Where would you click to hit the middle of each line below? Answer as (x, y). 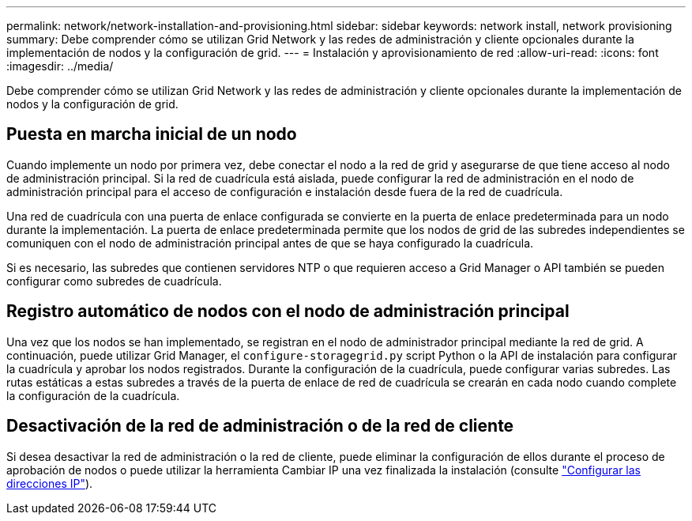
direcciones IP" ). (50, 483)
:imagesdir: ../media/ (60, 66)
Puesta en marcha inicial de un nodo (152, 134)
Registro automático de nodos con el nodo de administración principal (288, 311)
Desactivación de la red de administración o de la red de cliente (260, 426)
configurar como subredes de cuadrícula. (114, 281)
